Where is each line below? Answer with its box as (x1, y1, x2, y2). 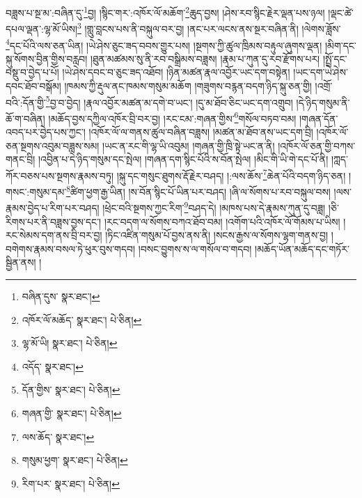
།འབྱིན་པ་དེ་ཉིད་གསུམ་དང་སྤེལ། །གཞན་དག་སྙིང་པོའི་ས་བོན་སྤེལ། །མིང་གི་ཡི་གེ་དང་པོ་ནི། (38, 152, 329, 166)
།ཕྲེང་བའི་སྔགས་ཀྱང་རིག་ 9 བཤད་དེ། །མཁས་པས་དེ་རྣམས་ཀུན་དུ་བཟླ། (102, 199, 326, 215)
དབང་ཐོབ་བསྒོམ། (6, 78, 61, 93)
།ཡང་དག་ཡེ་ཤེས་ (293, 65, 348, 79)
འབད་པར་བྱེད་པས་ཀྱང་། (6, 125, 86, 139)
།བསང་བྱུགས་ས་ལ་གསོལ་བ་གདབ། (138, 241, 252, 256)
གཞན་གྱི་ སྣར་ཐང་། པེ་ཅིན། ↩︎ (22, 405, 122, 420)
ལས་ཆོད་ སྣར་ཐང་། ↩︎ (22, 429, 95, 444)
